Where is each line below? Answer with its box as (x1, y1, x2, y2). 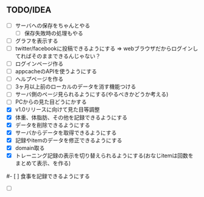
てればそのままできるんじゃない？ (15, 52, 101, 60)
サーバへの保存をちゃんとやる (15, 21, 90, 29)
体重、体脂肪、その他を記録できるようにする (15, 113, 128, 121)
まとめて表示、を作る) (15, 159, 71, 167)
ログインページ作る (15, 60, 64, 68)
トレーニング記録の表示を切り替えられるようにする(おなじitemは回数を (15, 152, 194, 159)
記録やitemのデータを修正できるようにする (15, 137, 122, 144)
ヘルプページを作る (15, 76, 64, 83)
